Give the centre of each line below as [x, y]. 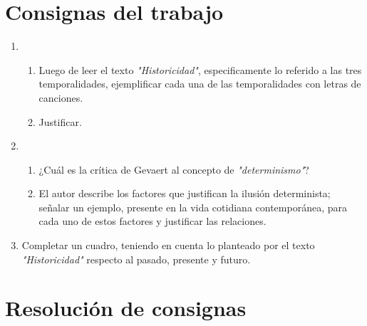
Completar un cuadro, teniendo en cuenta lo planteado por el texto [168, 245]
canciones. [61, 97]
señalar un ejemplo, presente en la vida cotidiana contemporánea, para [193, 207]
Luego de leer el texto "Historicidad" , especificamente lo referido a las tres [200, 69]
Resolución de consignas [126, 308]
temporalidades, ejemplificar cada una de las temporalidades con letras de [200, 84]
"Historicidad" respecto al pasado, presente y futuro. [136, 259]
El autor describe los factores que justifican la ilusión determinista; [185, 193]
